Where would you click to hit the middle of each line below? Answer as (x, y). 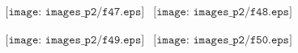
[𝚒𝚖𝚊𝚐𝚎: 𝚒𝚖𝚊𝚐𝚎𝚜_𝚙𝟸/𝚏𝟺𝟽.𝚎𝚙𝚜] (75, 12)
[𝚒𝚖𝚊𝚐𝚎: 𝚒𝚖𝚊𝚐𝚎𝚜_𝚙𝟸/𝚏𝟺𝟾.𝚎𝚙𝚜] (223, 12)
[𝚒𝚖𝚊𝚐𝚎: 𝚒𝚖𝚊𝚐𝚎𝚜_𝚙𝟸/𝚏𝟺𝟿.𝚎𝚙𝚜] (75, 41)
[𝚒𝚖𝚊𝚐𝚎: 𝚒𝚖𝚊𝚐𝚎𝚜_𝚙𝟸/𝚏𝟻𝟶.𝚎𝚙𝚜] (223, 41)
